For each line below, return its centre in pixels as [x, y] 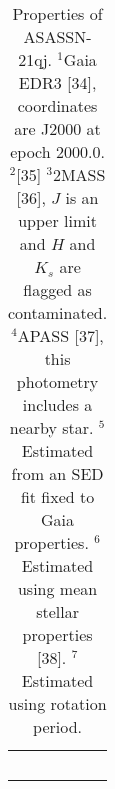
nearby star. [51, 427]
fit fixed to [57, 496]
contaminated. [58, 312]
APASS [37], [60, 335]
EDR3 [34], [57, 82]
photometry [57, 381]
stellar [57, 611]
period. [58, 726]
